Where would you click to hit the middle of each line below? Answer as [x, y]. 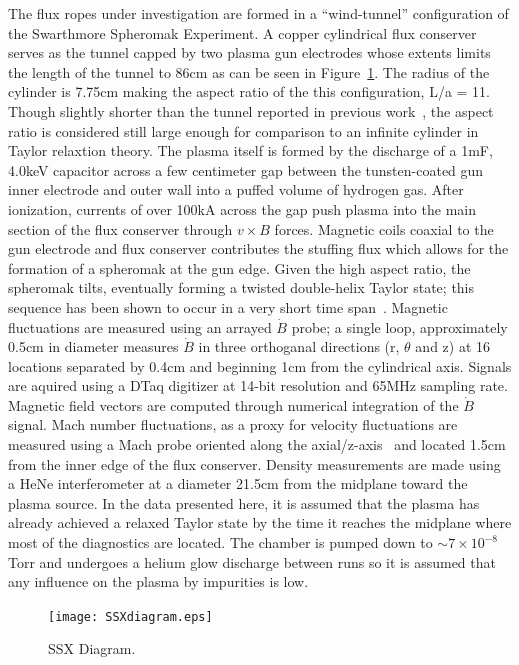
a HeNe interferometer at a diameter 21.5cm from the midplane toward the [238, 483]
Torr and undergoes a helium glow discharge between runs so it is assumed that [252, 561]
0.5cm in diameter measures [93, 346]
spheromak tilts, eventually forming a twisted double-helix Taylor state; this [241, 287]
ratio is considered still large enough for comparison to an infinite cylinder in [243, 130]
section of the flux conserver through [120, 228]
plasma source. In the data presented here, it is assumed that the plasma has [244, 502]
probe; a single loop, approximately [399, 326]
